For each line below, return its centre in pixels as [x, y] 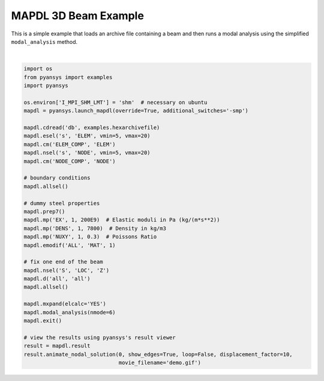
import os [38, 69]
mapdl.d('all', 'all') [57, 279]
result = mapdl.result [57, 346]
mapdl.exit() [43, 321]
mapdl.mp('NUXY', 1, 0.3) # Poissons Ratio [90, 237]
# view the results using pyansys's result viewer [100, 337]
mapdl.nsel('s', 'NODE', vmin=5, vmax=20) [87, 153]
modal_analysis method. [44, 41]
